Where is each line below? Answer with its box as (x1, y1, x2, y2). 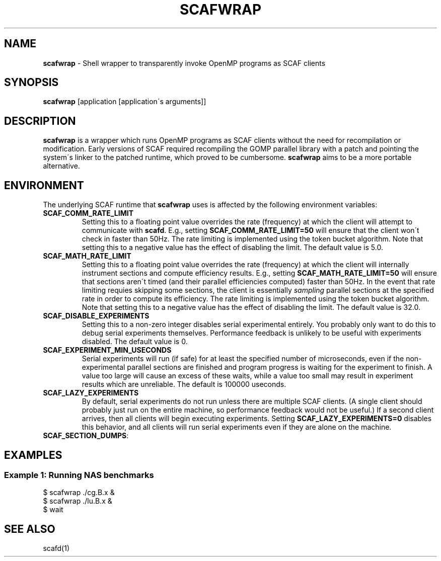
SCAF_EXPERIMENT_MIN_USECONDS (43, 346, 172, 355)
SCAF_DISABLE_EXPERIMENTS (43, 311, 150, 320)
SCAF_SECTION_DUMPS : (43, 431, 129, 440)
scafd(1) (43, 544, 70, 553)
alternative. (43, 162, 80, 171)
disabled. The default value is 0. (82, 337, 188, 346)
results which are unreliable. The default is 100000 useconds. (82, 380, 286, 389)
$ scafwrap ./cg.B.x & (43, 488, 115, 497)
